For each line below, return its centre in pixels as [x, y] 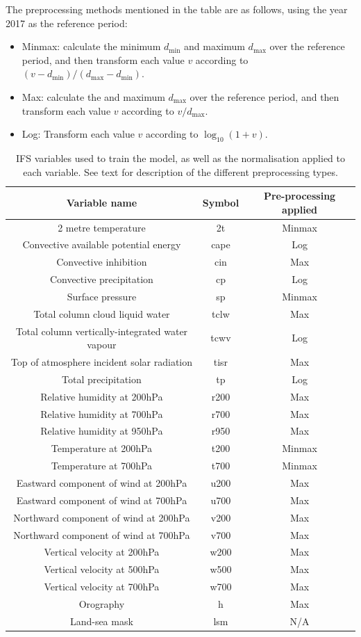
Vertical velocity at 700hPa [102, 587]
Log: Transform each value [78, 134]
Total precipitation [101, 379]
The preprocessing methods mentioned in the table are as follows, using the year [177, 9]
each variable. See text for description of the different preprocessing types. [180, 171]
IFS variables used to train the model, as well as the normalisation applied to [180, 158]
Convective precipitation [101, 279]
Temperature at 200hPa [102, 448]
